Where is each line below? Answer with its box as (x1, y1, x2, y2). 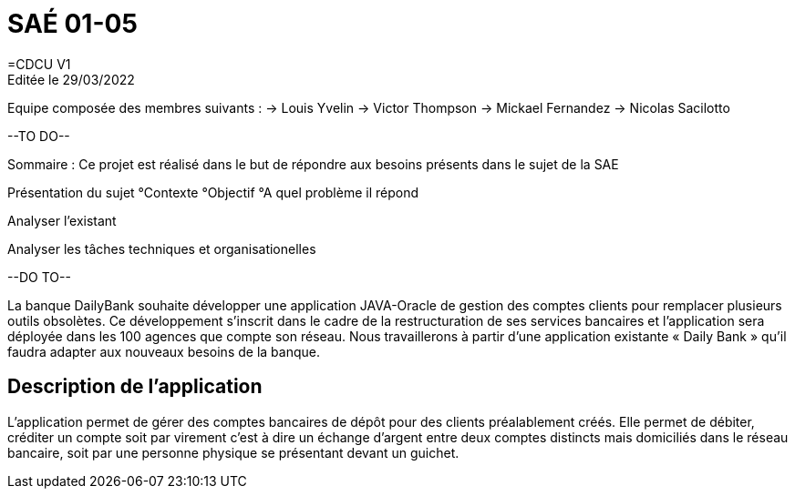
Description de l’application (7, 375, 263, 399)
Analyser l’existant (7, 212, 117, 228)
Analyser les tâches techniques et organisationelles (7, 240, 316, 257)
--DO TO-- (7, 268, 71, 285)
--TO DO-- (7, 127, 70, 144)
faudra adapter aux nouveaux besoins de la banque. (7, 343, 320, 359)
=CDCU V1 (7, 56, 71, 72)
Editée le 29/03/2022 (7, 71, 135, 87)
